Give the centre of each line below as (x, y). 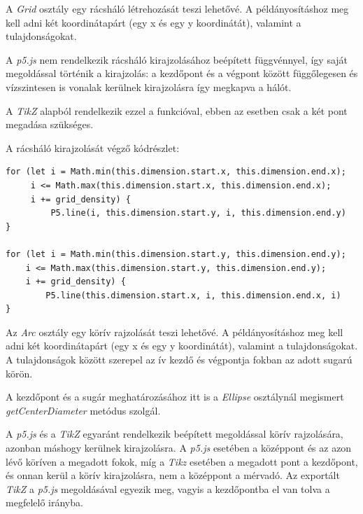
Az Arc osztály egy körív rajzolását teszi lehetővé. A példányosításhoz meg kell (175, 332)
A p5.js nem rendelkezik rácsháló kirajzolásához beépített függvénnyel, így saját (177, 59)
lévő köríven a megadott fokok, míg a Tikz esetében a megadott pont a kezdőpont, (182, 461)
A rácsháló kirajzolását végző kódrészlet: (93, 147)
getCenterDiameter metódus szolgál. (83, 410)
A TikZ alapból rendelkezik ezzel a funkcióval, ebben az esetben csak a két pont (177, 110)
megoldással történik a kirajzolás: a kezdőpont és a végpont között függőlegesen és (182, 73)
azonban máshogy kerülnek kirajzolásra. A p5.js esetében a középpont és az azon (179, 448)
